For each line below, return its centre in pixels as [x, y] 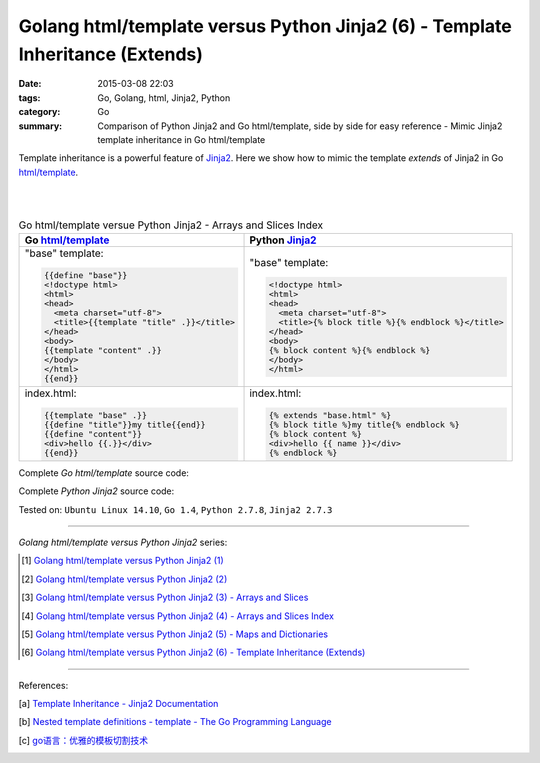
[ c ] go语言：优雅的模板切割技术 [83, 740]
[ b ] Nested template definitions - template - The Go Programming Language [175, 722]
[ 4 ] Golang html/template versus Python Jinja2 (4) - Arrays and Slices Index [178, 616]
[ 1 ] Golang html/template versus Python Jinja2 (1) [122, 561]
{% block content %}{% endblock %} [349, 350]
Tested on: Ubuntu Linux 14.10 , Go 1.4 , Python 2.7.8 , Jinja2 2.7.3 [175, 509]
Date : [30, 84]
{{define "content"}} [93, 433]
